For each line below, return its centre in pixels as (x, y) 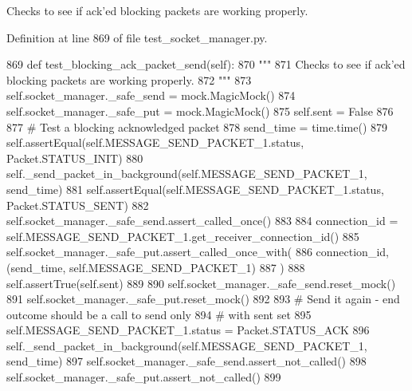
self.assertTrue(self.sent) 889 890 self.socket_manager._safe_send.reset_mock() (201, 283)
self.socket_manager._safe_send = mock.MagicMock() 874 (151, 95)
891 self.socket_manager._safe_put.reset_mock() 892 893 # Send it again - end (203, 299)
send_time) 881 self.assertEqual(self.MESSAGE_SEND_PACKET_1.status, (195, 189)
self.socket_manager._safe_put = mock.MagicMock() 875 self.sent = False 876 (200, 111)
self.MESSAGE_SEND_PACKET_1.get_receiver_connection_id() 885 (183, 236)
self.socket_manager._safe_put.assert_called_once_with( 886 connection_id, (198, 252)
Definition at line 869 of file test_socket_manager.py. (137, 37)
